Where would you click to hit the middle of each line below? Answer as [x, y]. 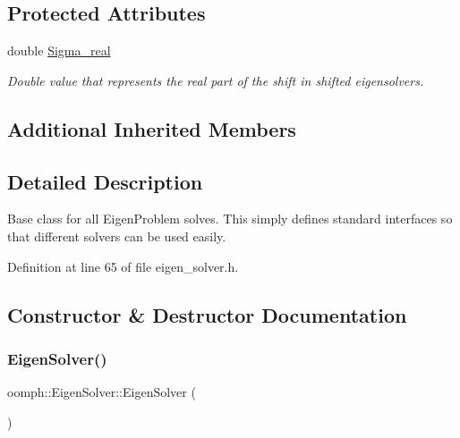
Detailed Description [105, 181]
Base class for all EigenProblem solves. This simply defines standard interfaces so [230, 219]
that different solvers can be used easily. [117, 236]
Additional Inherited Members [152, 128]
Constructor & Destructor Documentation [207, 314]
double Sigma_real [59, 51]
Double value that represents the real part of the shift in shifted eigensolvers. [216, 80]
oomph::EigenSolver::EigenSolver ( [102, 392]
